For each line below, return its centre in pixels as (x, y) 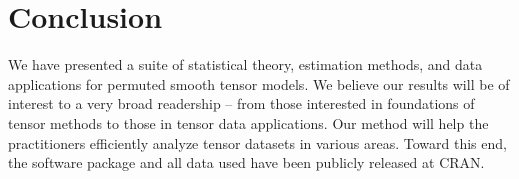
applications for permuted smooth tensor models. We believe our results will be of (259, 83)
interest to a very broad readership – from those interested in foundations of (241, 103)
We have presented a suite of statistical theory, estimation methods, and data (245, 64)
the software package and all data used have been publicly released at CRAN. (246, 162)
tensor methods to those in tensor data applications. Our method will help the (248, 122)
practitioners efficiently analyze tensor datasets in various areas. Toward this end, (257, 142)
